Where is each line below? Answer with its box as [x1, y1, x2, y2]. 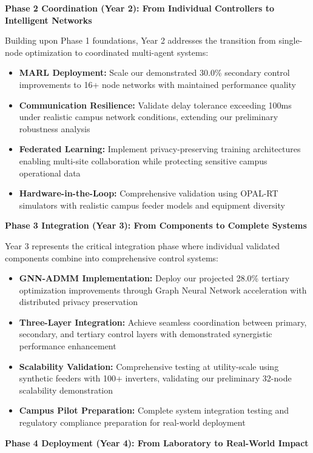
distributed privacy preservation [19, 295, 138, 308]
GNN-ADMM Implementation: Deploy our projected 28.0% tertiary [19, 272, 290, 284]
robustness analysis [19, 122, 90, 135]
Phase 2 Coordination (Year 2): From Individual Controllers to [5, 2, 275, 14]
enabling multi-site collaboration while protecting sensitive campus [19, 154, 268, 167]
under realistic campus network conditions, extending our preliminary [19, 110, 278, 123]
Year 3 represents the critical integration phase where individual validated [5, 239, 280, 252]
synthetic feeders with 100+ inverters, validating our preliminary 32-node [19, 372, 292, 384]
